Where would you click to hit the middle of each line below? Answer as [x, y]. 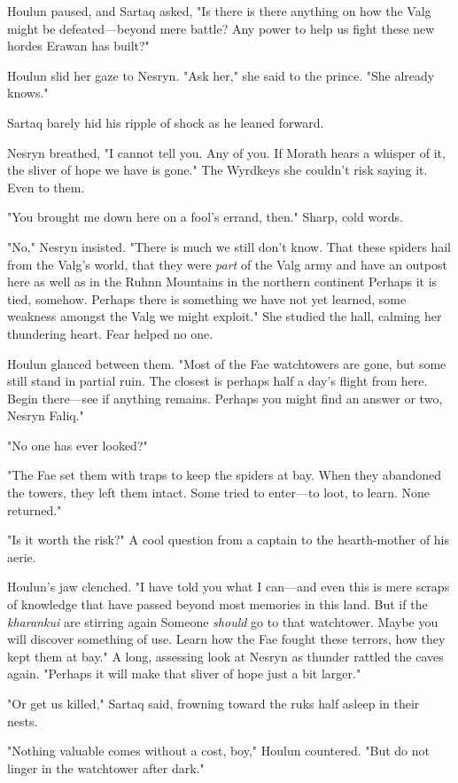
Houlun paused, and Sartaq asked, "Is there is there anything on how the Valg [219, 11]
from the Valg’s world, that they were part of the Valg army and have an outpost [227, 264]
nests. [23, 720]
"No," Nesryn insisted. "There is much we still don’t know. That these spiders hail [229, 246]
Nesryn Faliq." [46, 415]
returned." [35, 509]
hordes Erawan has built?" [78, 46]
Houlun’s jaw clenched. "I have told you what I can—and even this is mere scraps [229, 587]
